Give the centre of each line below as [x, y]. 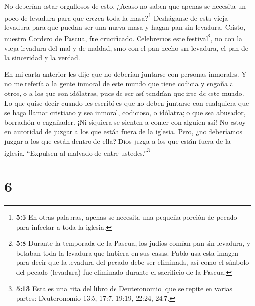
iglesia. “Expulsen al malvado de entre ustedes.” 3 [77, 152]
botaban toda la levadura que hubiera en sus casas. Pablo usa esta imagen [127, 252]
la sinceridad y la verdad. [42, 58]
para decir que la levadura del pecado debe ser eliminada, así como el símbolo [132, 262]
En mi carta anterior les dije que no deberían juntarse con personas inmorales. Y [126, 74]
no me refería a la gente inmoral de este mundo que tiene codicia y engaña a [119, 83]
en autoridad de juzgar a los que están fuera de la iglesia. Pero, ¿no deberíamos [124, 131]
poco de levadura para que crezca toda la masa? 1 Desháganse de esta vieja [116, 17]
